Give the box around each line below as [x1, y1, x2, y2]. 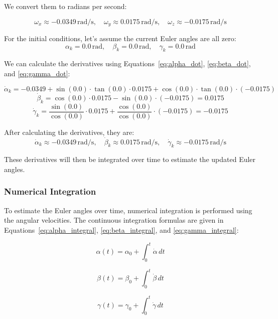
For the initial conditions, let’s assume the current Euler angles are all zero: [4, 33, 236, 44]
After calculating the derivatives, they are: [4, 126, 134, 137]
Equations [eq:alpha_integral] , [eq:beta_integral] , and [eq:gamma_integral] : [4, 224, 239, 235]
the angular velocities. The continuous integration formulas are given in [4, 215, 224, 225]
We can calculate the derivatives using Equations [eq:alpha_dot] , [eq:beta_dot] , [4, 58, 251, 69]
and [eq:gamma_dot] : [4, 68, 70, 79]
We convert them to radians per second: [4, 1, 127, 11]
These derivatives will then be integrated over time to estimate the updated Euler [4, 154, 256, 165]
